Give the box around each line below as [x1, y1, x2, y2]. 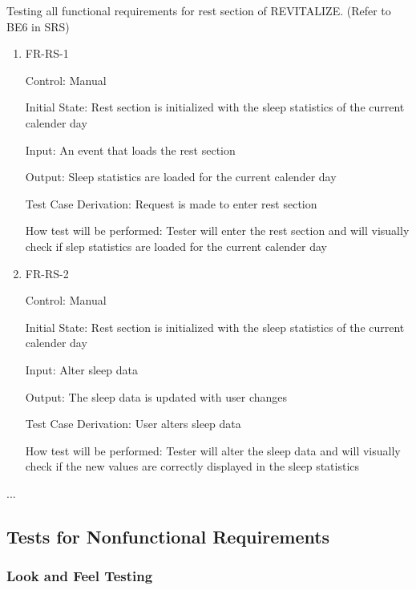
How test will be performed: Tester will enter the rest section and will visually [25, 222, 410, 239]
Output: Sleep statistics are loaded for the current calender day [25, 168, 337, 185]
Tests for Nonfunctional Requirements [6, 523, 330, 548]
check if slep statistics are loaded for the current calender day [25, 237, 327, 254]
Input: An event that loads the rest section [25, 141, 236, 158]
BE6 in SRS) [6, 18, 70, 34]
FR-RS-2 [25, 265, 69, 281]
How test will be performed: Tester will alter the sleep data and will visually [25, 442, 401, 459]
